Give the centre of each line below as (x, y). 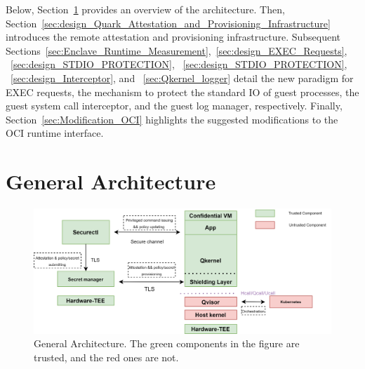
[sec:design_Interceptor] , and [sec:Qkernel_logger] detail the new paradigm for (182, 78)
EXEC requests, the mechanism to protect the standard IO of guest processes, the (182, 92)
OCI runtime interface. (55, 133)
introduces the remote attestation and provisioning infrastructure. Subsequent (173, 37)
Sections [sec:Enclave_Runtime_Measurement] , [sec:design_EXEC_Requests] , (177, 50)
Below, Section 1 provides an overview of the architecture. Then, (145, 9)
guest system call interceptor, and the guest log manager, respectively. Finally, (174, 106)
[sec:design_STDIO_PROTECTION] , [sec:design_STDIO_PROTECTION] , (179, 64)
